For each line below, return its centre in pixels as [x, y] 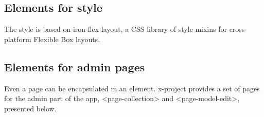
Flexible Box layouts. [67, 39]
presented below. [30, 108]
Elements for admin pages [75, 66]
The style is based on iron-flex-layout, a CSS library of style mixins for [116, 29]
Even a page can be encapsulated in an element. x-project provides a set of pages [132, 88]
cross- [238, 29]
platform [18, 39]
